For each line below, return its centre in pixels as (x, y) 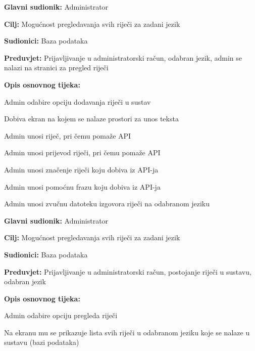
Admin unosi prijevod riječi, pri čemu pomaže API (82, 152)
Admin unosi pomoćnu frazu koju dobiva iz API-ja (82, 186)
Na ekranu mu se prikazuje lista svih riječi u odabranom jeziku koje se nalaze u (127, 332)
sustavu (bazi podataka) (42, 342)
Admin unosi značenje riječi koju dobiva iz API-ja (81, 169)
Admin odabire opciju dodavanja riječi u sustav (78, 101)
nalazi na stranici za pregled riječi (56, 68)
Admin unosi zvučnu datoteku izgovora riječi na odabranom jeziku (107, 204)
